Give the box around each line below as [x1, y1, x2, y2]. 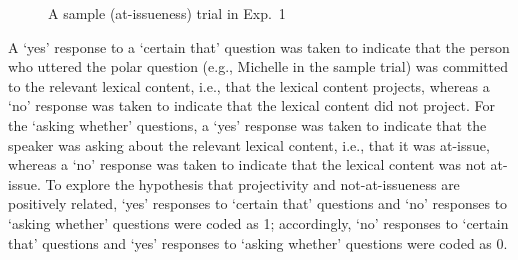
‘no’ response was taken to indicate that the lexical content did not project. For [8, 95, 496, 116]
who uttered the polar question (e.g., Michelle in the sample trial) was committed [8, 56, 509, 77]
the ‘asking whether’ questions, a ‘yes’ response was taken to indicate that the [8, 114, 487, 135]
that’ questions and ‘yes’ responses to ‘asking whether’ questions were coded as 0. [8, 232, 508, 253]
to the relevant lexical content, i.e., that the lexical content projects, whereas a [8, 75, 490, 96]
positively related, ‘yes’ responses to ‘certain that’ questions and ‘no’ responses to [8, 193, 508, 214]
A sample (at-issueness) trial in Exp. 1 [48, 3, 286, 23]
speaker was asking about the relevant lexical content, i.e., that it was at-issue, [8, 134, 490, 155]
